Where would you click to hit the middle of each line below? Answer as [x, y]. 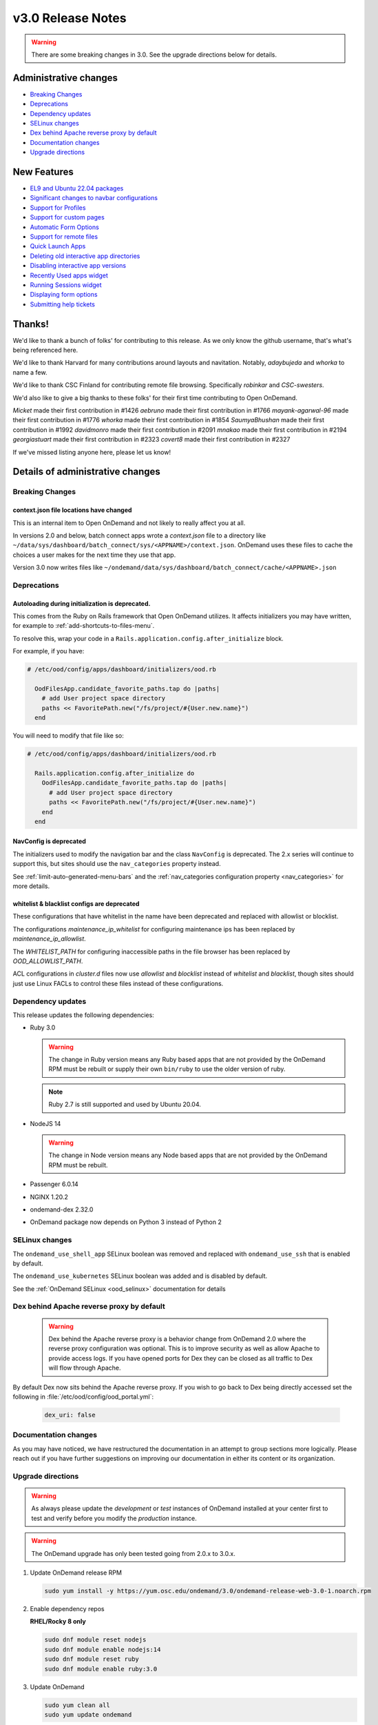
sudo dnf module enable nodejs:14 [103, 1649]
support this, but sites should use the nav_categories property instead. [117, 864]
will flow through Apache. [85, 1368]
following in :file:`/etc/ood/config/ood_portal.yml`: [83, 1397]
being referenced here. [45, 350]
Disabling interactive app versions [78, 266]
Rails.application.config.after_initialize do [115, 773]
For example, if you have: [49, 651]
